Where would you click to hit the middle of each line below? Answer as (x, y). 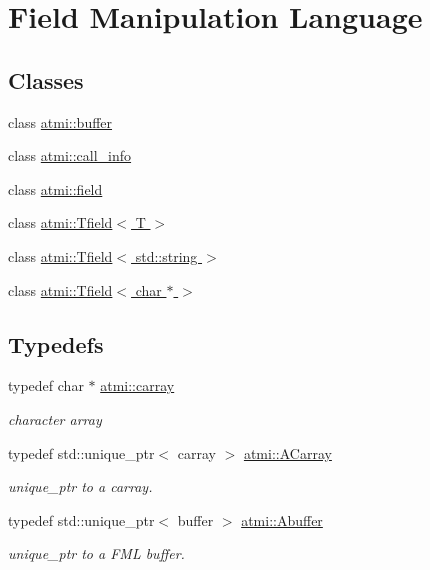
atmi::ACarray (287, 452)
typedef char (46, 385)
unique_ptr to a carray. (80, 486)
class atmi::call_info (70, 155)
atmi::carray (137, 385)
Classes (46, 79)
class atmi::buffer (60, 121)
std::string (166, 255)
